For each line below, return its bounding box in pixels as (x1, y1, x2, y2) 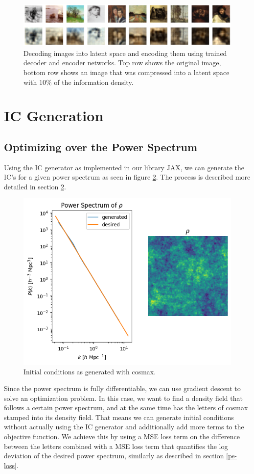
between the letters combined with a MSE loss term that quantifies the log (4, 441, 228, 451)
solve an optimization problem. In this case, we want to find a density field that (4, 393, 243, 403)
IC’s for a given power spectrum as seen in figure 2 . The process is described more (4, 172, 251, 182)
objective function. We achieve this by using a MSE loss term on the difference (4, 431, 240, 441)
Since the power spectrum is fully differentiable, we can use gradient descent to (4, 383, 241, 393)
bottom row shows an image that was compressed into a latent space (23, 67, 230, 77)
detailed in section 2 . (4, 181, 66, 191)
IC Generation (4, 105, 104, 126)
